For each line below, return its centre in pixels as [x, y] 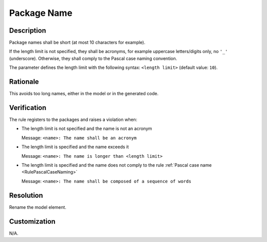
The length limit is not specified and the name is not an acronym [87, 128]
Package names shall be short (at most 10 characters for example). [77, 43]
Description [28, 30]
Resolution [26, 195]
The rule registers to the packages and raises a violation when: [73, 120]
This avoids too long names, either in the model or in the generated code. [84, 94]
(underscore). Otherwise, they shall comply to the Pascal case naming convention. [93, 58]
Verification [28, 107]
